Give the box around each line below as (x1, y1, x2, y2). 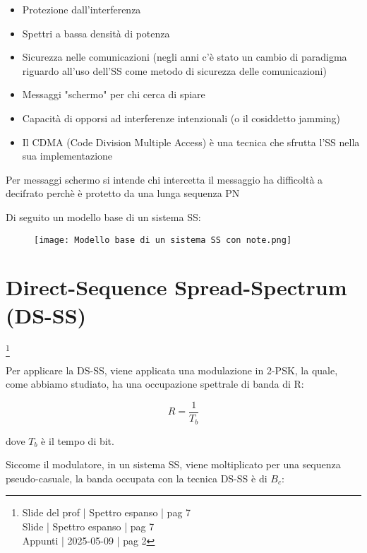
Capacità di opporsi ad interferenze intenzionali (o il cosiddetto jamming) (22, 110, 341, 125)
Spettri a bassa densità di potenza (22, 25, 170, 40)
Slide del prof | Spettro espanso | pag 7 (22, 505, 191, 520)
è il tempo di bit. (41, 433, 114, 448)
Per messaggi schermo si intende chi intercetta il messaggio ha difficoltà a (6, 172, 323, 186)
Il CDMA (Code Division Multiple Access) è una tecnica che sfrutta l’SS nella (22, 134, 360, 149)
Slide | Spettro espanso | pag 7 (22, 518, 155, 533)
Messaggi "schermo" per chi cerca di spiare (22, 87, 205, 102)
